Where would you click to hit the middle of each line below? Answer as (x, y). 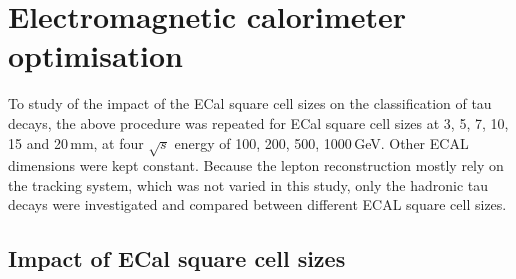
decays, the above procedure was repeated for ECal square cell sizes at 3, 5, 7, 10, (258, 122)
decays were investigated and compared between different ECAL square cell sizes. (257, 204)
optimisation (96, 55)
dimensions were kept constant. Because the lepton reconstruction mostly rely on (256, 165)
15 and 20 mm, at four (76, 142)
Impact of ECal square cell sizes (177, 258)
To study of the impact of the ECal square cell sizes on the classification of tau (250, 103)
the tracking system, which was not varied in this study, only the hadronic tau (248, 184)
